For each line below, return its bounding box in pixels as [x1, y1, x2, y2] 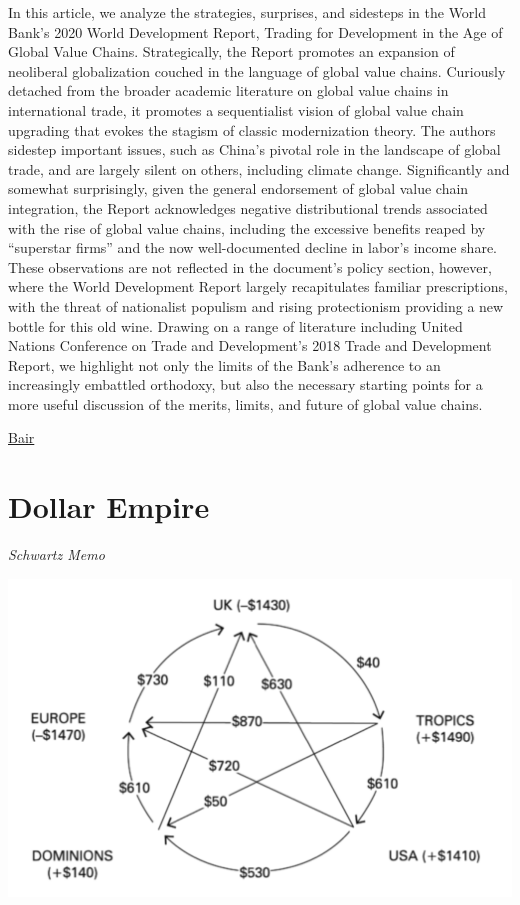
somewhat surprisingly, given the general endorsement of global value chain [8, 178, 469, 199]
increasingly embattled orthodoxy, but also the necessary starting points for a [8, 374, 483, 395]
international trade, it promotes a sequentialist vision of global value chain [8, 99, 464, 120]
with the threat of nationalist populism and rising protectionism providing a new [8, 295, 504, 316]
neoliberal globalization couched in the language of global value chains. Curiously [8, 60, 506, 81]
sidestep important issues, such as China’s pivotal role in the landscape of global [8, 139, 501, 160]
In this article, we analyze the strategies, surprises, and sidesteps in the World [8, 2, 487, 22]
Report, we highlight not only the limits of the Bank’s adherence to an [8, 354, 441, 375]
